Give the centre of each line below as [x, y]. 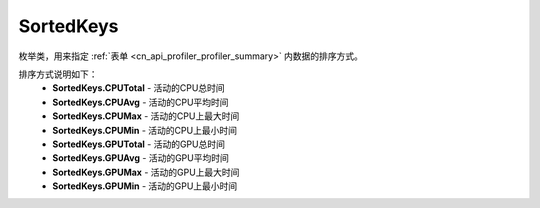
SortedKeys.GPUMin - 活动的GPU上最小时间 [145, 186]
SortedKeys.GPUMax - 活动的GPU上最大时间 [146, 172]
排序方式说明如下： [58, 74]
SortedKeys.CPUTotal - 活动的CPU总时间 [138, 88]
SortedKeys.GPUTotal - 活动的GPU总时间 [138, 144]
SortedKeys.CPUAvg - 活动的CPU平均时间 [140, 102]
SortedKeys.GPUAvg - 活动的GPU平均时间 [140, 158]
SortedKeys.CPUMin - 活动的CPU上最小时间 [144, 130]
